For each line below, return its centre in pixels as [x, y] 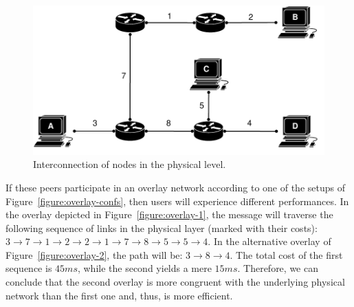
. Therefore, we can [278, 268]
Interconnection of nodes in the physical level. [130, 164]
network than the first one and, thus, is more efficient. [119, 295]
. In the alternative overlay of [269, 241]
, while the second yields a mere [144, 268]
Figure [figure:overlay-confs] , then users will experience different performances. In [177, 201]
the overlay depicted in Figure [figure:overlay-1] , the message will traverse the [169, 214]
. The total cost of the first [286, 254]
